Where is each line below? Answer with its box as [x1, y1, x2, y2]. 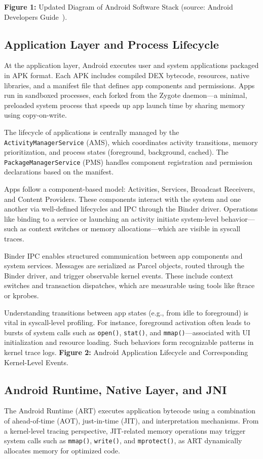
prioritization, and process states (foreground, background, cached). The [4, 147, 229, 157]
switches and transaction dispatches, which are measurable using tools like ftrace [4, 280, 255, 291]
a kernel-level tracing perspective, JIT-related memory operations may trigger [4, 425, 246, 436]
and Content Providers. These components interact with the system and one [4, 193, 241, 204]
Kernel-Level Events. [4, 357, 68, 367]
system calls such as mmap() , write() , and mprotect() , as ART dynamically [4, 435, 242, 446]
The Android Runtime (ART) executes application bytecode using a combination [4, 405, 256, 416]
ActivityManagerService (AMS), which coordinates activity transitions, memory [4, 136, 258, 147]
